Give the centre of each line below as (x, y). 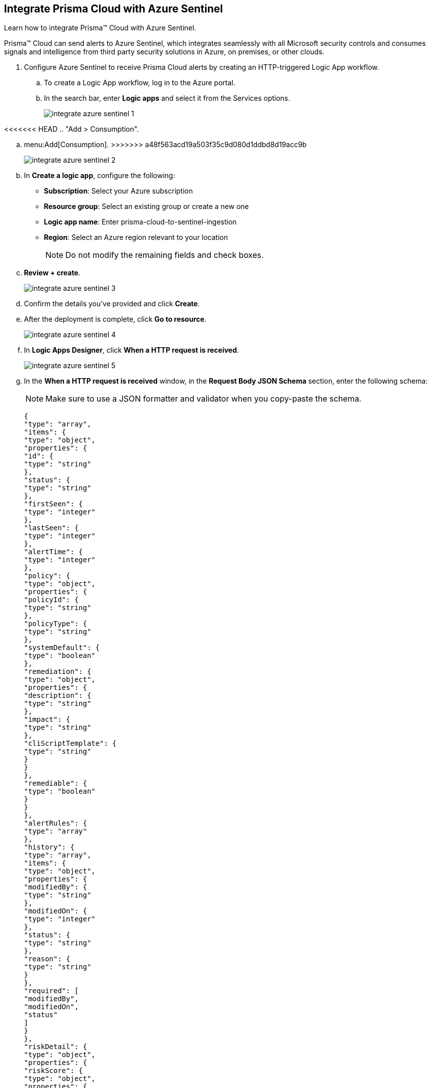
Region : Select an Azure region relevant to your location (136, 237)
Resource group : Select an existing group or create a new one (146, 207)
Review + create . (52, 273)
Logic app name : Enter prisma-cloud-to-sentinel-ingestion (140, 222)
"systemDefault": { (62, 648)
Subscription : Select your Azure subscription (118, 191)
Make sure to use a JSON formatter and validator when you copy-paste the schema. (204, 399)
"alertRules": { (56, 823)
